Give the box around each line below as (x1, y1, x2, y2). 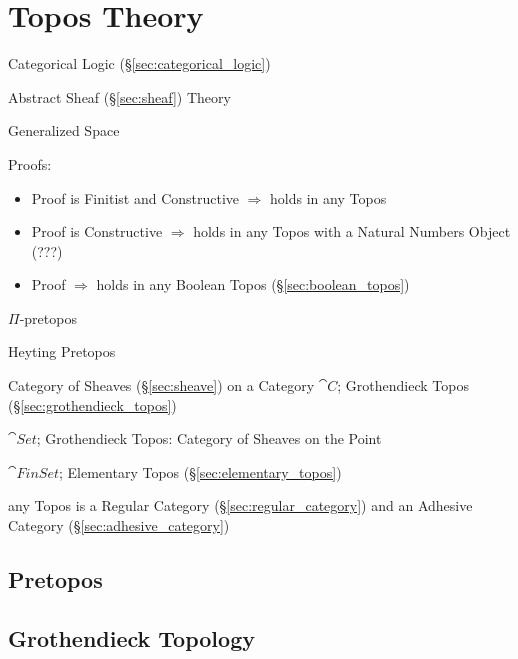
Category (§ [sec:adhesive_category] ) (8, 515, 230, 536)
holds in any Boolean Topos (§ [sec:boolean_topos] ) (96, 274, 410, 295)
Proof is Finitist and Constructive (31, 187, 240, 208)
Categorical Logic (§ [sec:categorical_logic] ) (8, 53, 271, 74)
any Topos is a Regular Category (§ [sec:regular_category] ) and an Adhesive (8, 495, 473, 516)
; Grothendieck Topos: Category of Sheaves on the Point (36, 428, 382, 449)
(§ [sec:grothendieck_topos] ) (8, 394, 177, 415)
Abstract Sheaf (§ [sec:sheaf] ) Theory (8, 86, 231, 107)
